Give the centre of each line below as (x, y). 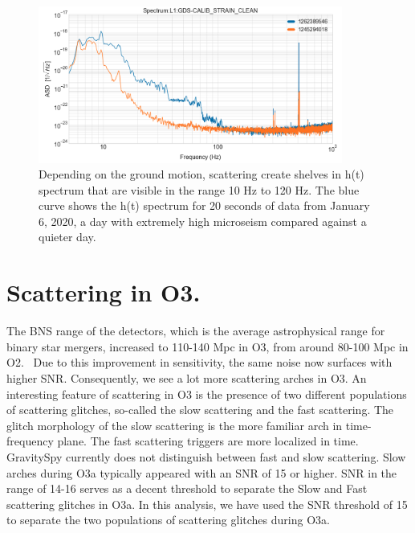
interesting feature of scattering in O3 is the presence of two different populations (207, 394)
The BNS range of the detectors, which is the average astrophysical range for (196, 331)
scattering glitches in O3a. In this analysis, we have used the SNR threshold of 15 (207, 504)
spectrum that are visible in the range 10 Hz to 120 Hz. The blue (199, 189)
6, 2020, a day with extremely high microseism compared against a (203, 221)
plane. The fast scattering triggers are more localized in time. (208, 441)
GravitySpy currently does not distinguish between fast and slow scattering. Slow (206, 456)
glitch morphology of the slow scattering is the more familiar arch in (175, 425)
